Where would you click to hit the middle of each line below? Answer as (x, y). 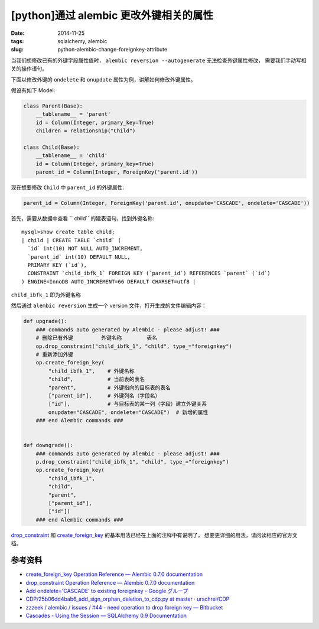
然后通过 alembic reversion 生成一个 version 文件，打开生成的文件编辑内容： (109, 306)
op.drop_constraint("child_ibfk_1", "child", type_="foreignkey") (134, 346)
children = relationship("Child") (86, 131)
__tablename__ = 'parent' (73, 114)
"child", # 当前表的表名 (97, 379)
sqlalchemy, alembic (82, 41)
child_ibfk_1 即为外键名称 (46, 295)
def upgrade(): (45, 321)
